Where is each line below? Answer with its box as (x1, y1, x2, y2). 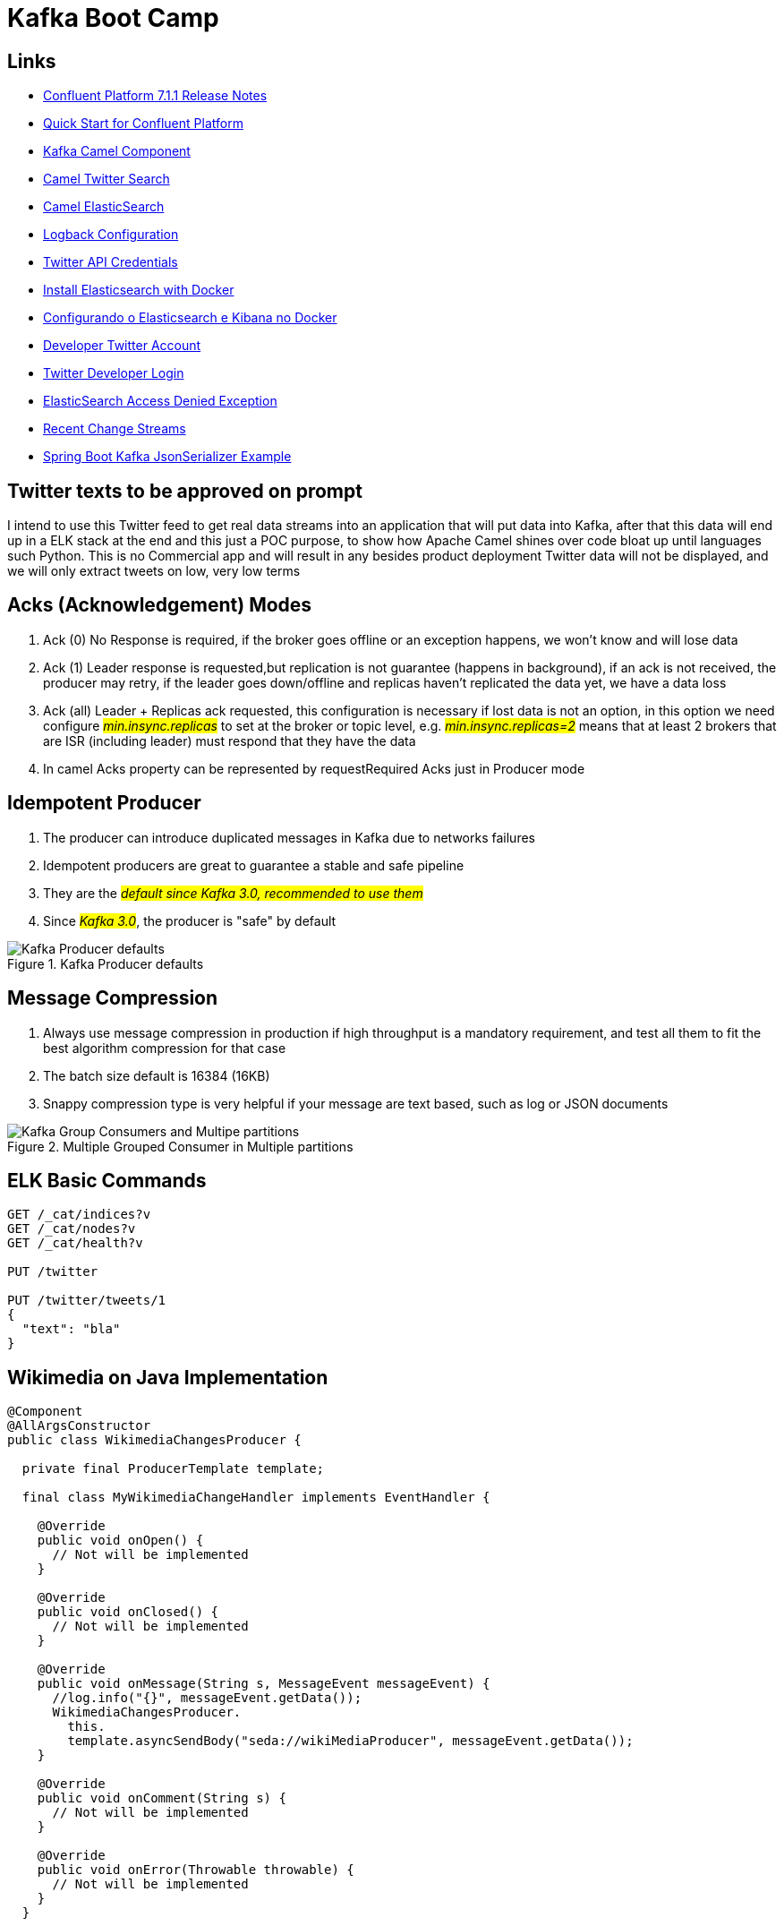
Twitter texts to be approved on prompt (7, 479, 362, 502)
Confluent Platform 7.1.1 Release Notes (43, 88, 268, 104)
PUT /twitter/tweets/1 (7, 1293, 166, 1308)
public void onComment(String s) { (37, 1791, 286, 1806)
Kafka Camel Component (43, 143, 191, 159)
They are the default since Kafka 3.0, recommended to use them (43, 885, 423, 901)
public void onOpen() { (37, 1533, 204, 1548)
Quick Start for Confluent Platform (43, 116, 243, 132)
